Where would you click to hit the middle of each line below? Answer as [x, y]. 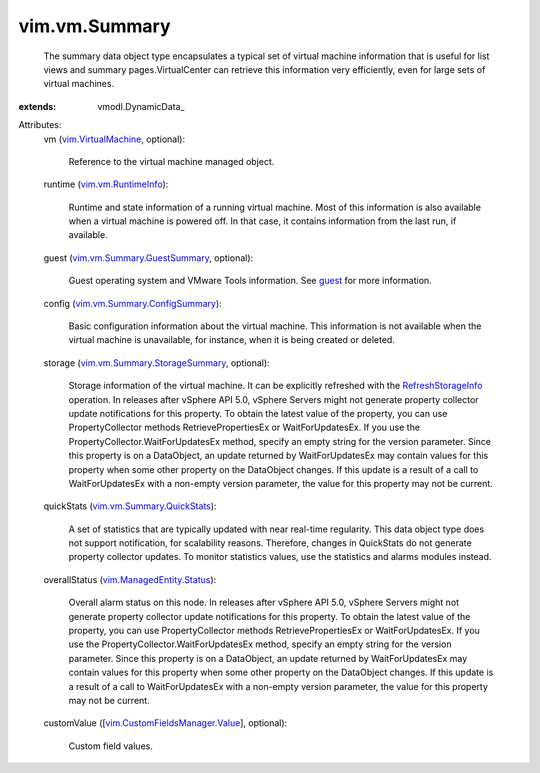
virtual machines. [79, 84]
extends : [37, 106]
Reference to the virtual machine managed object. [171, 161]
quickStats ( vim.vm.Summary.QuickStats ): [130, 506]
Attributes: [40, 125]
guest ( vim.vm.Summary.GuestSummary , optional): [148, 257]
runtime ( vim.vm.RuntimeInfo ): [106, 184]
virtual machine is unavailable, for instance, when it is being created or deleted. [231, 340]
